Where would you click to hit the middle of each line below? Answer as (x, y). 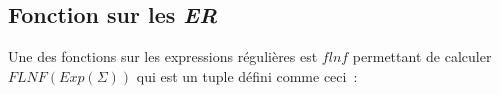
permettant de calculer (422, 56)
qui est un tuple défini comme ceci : (247, 75)
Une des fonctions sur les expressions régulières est (163, 56)
